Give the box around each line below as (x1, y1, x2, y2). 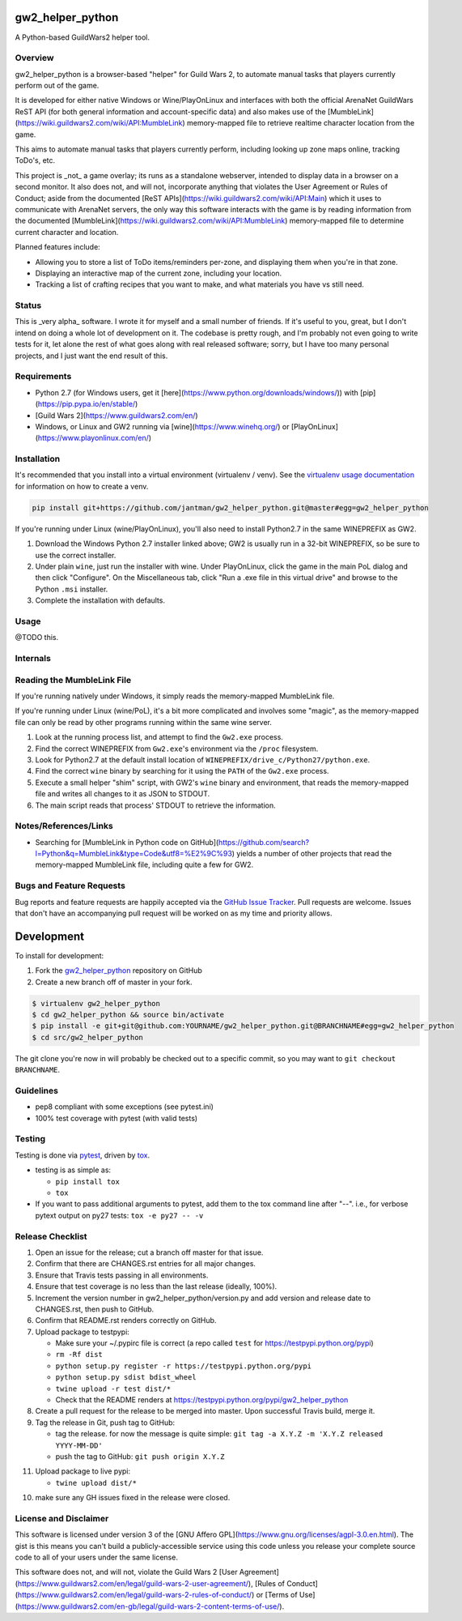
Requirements (15, 371, 72, 382)
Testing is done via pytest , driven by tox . (15, 1150, 150, 1160)
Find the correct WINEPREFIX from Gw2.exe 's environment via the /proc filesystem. (35, 744, 319, 753)
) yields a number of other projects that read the (231, 849, 392, 859)
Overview (15, 53, 54, 64)
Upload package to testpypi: (35, 1327, 129, 1337)
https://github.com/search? (218, 837, 310, 847)
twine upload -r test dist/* (55, 1384, 172, 1393)
